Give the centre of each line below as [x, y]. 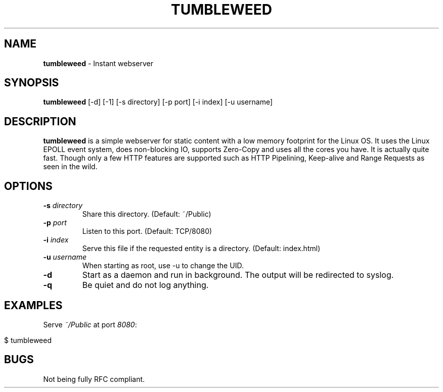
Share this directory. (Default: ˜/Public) [147, 214]
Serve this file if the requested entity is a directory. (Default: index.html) [201, 249]
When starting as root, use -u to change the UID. [163, 266]
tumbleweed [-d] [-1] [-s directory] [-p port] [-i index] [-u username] [158, 102]
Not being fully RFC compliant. [94, 379]
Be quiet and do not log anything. [145, 285]
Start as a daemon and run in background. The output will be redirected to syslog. [238, 275]
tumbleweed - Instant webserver [98, 63]
